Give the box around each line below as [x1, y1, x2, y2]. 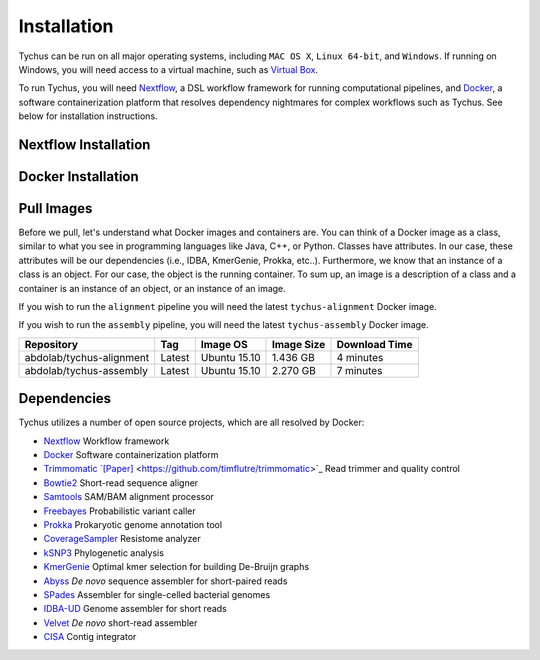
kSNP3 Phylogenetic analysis [43, 546, 165, 559]
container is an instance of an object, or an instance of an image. [18, 282, 287, 294]
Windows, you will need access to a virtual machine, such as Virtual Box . [18, 63, 319, 75]
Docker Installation [18, 168, 139, 185]
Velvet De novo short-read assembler [43, 616, 198, 629]
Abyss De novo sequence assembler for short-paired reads [43, 575, 288, 587]
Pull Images [18, 200, 93, 217]
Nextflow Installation [18, 136, 151, 153]
